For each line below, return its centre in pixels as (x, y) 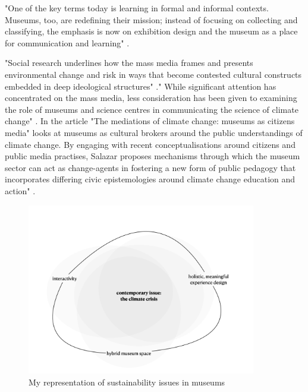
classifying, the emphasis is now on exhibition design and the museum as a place (151, 31)
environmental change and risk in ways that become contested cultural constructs (153, 74)
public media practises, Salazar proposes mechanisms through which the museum (153, 156)
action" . (20, 190)
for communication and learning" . (67, 42)
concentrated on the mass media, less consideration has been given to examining (151, 98)
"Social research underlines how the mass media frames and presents (129, 63)
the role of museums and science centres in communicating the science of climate (152, 109)
